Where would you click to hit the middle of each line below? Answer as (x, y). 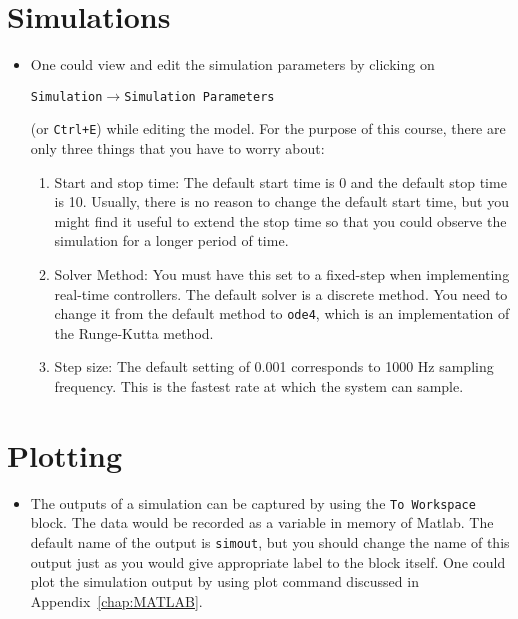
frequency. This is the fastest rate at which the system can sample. (259, 386)
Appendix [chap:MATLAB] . (116, 600)
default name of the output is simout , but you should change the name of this (270, 542)
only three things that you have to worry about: (177, 148)
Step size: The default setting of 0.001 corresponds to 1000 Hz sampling (274, 366)
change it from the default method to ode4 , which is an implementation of (282, 313)
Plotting (64, 454)
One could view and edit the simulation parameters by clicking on (232, 64)
